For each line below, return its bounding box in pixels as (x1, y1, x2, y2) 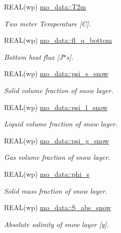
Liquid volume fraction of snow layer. (4, 118, 118, 129)
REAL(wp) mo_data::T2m (4, 1, 86, 11)
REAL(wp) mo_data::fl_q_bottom (4, 35, 112, 45)
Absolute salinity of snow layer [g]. (4, 219, 109, 229)
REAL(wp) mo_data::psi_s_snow (4, 68, 109, 79)
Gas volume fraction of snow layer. (4, 152, 111, 162)
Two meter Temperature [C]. (4, 18, 91, 28)
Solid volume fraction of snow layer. (4, 85, 114, 95)
